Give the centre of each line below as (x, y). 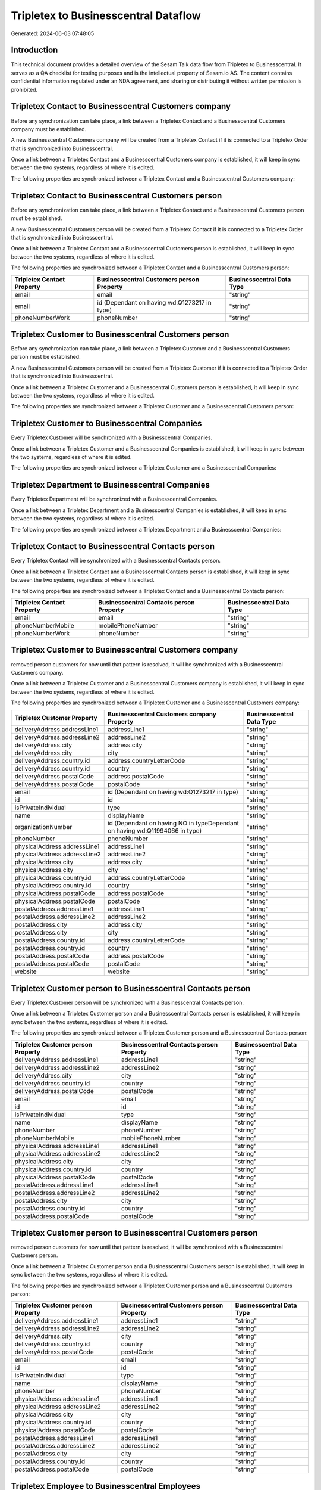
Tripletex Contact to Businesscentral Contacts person (113, 546)
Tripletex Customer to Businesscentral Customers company (124, 650)
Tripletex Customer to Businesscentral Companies (106, 423)
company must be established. (49, 129)
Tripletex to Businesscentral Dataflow (106, 15)
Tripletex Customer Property (56, 718)
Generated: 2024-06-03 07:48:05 (53, 33)
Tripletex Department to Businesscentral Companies (111, 485)
